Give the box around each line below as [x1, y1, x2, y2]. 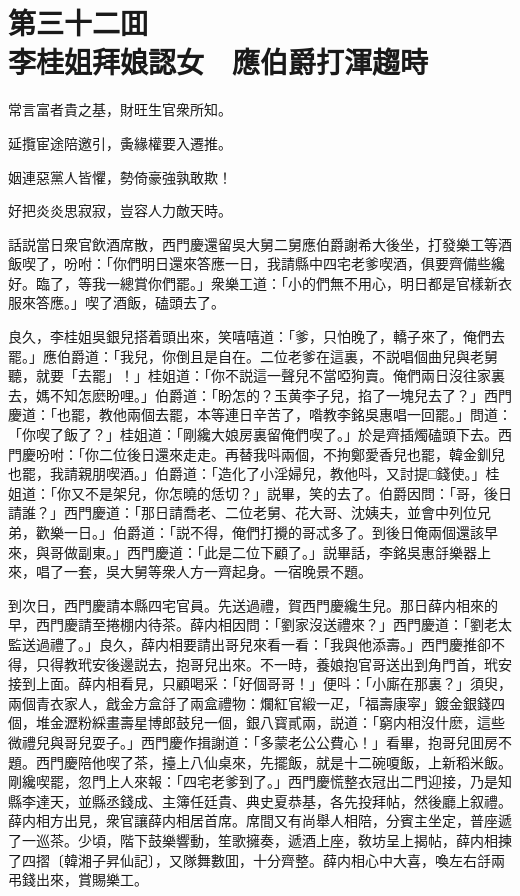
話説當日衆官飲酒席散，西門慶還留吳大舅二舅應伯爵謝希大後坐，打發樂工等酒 [8, 233, 512, 254]
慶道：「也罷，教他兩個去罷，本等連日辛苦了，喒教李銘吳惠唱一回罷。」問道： [8, 404, 512, 425]
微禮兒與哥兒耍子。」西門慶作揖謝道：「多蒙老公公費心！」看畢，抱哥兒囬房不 [8, 731, 512, 752]
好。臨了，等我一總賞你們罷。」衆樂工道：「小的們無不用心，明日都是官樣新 [8, 272, 498, 293]
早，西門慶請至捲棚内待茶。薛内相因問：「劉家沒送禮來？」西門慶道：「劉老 [8, 614, 498, 635]
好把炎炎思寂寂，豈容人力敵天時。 [8, 200, 232, 221]
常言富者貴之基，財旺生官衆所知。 [8, 99, 232, 120]
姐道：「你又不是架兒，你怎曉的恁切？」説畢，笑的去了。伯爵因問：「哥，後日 [8, 482, 512, 503]
